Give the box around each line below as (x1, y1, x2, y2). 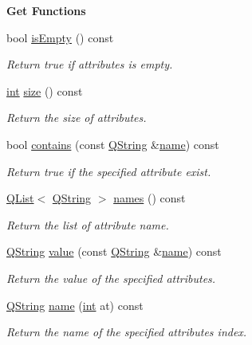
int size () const (6, 82, 83, 99)
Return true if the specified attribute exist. (6, 163, 211, 179)
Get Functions (6, 2, 86, 18)
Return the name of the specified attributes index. (6, 323, 247, 340)
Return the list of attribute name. (6, 216, 169, 233)
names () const (113, 190, 186, 206)
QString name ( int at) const (6, 296, 144, 313)
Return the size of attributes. (6, 109, 147, 126)
